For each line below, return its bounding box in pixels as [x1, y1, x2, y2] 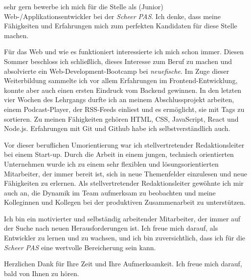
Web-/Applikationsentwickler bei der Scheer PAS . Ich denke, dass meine [4, 11, 221, 21]
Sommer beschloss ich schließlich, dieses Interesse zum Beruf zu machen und [4, 56, 232, 66]
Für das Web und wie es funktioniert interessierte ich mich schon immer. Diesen [4, 46, 244, 57]
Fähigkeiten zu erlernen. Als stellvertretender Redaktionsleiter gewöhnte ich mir [4, 178, 244, 188]
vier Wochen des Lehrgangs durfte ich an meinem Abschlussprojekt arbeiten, [4, 94, 234, 105]
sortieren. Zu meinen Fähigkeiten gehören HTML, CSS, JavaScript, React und [4, 113, 239, 124]
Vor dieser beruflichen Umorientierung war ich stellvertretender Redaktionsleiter [4, 139, 245, 150]
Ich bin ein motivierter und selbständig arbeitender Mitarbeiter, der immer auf [4, 213, 241, 223]
